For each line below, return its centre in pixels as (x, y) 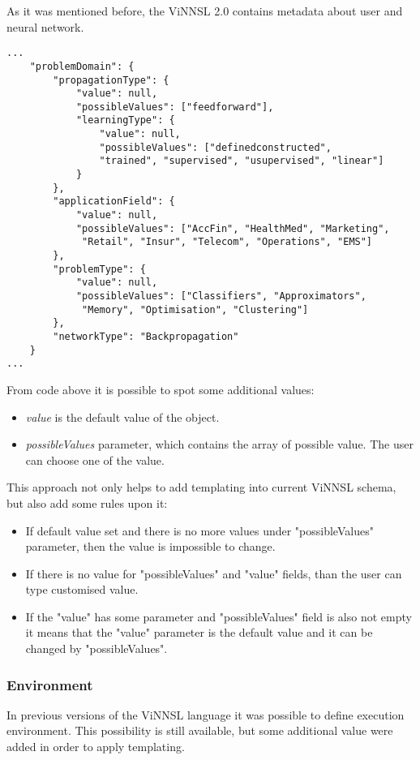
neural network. (45, 26)
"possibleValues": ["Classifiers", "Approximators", (221, 296)
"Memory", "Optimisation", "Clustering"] (195, 309)
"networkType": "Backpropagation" (146, 336)
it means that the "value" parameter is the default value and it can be (199, 632)
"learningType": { (125, 120)
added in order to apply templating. (96, 747)
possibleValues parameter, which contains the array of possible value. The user (219, 444)
